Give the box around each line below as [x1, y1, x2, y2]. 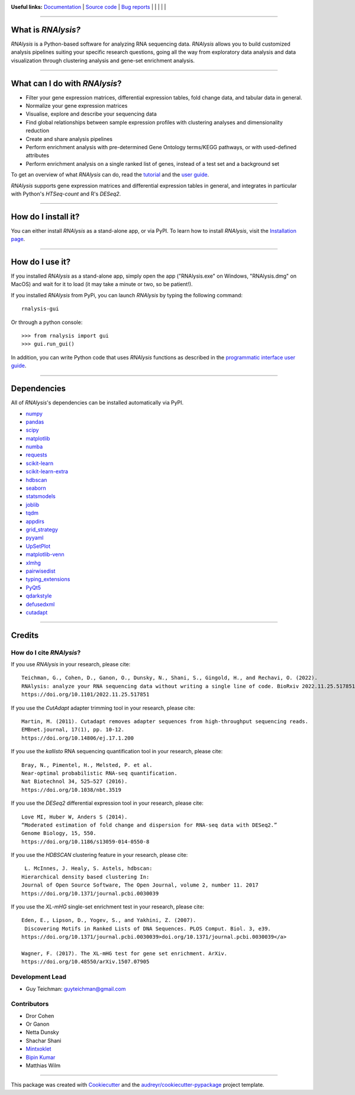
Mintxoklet [25, 1045, 51, 1052]
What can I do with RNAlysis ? [11, 78, 122, 88]
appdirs [25, 518, 44, 525]
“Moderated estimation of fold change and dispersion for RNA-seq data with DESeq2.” [21, 821, 277, 829]
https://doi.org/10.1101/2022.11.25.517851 [21, 691, 150, 698]
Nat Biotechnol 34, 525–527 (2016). [21, 778, 128, 785]
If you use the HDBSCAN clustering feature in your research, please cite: [11, 852, 188, 859]
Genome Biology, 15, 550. [21, 830, 97, 837]
